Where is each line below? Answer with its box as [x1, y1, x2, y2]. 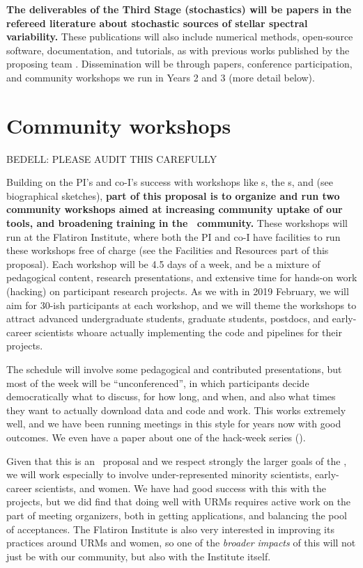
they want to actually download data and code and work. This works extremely [6, 402, 346, 417]
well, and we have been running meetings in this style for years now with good [6, 416, 341, 431]
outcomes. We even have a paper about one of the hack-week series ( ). [6, 429, 306, 444]
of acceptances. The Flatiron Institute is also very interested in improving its [6, 521, 334, 536]
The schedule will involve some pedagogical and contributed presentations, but [6, 362, 342, 376]
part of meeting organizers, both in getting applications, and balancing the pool [6, 507, 347, 522]
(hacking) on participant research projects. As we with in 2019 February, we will [6, 284, 349, 299]
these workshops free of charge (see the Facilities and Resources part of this [6, 243, 329, 258]
